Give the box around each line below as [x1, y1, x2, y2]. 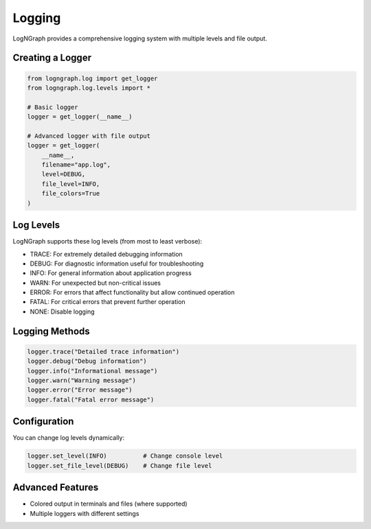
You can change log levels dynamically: [12, 434, 125, 442]
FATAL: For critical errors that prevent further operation [30, 298, 185, 306]
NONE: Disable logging [30, 307, 95, 316]
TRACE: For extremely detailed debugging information [30, 250, 183, 258]
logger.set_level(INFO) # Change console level [27, 452, 223, 460]
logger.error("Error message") [27, 386, 133, 394]
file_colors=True [41, 189, 100, 198]
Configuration [12, 416, 74, 427]
